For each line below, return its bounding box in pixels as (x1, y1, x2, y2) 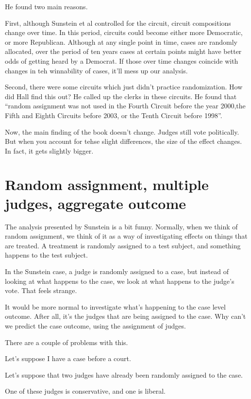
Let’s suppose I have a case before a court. (5, 353, 131, 364)
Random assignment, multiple (5, 174, 209, 194)
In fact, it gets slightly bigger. (5, 145, 94, 156)
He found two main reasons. (5, 1, 88, 11)
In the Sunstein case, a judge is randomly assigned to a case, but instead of (5, 266, 229, 276)
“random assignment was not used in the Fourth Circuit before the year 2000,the (5, 101, 246, 111)
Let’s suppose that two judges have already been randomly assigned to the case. (5, 369, 243, 380)
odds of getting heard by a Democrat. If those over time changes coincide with (5, 55, 238, 66)
